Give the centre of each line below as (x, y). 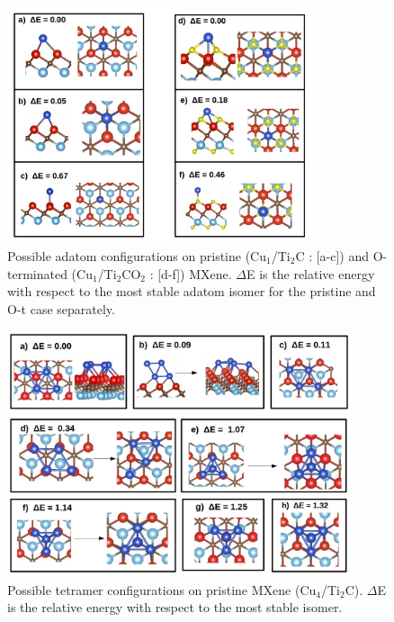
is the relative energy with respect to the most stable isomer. (175, 607)
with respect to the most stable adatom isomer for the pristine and (192, 291)
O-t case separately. (61, 308)
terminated (37, 273)
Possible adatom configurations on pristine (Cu (137, 255)
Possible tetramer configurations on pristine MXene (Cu (162, 589)
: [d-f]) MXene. (191, 273)
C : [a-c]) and (332, 255)
